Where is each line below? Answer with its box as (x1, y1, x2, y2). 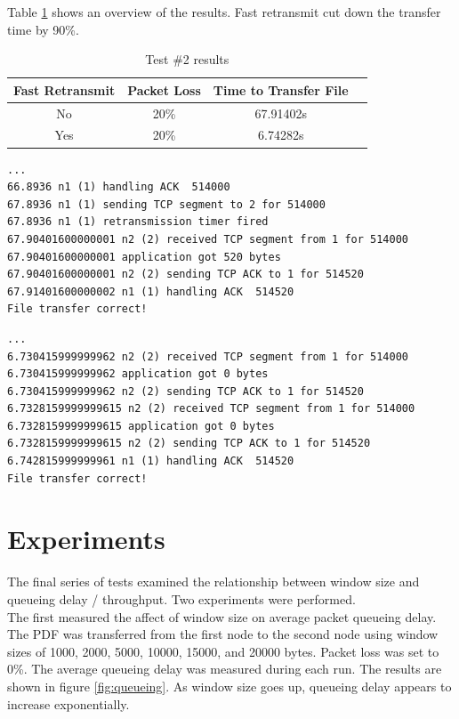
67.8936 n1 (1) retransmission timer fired (7, 215, 269, 229)
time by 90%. (7, 20, 79, 38)
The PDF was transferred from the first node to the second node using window (7, 625, 439, 643)
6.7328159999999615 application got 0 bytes (7, 419, 275, 432)
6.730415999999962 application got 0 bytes (7, 368, 269, 381)
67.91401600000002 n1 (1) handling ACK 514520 (7, 285, 294, 298)
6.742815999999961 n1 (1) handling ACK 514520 (7, 455, 294, 468)
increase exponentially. (7, 694, 130, 713)
